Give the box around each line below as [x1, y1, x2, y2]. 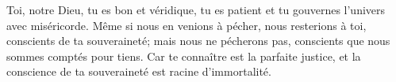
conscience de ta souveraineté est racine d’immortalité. [6, 63, 271, 80]
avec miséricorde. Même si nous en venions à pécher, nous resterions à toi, [6, 17, 367, 33]
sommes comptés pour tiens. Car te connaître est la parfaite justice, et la [6, 47, 361, 64]
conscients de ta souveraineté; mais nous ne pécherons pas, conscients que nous [6, 32, 390, 49]
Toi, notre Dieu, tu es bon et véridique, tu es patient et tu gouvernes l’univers [6, 2, 386, 17]
